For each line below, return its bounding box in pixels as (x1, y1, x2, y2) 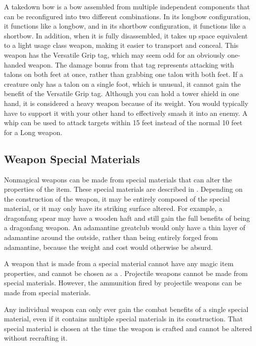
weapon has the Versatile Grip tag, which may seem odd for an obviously (4, 49, 225, 60)
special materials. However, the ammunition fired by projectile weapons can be (4, 277, 242, 288)
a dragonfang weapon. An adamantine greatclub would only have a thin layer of (4, 222, 246, 233)
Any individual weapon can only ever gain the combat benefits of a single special (4, 304, 249, 314)
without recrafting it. (4, 333, 68, 343)
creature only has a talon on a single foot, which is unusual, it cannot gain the (4, 78, 241, 89)
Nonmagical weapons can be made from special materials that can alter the (4, 174, 232, 184)
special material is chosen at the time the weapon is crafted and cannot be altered (4, 323, 252, 333)
